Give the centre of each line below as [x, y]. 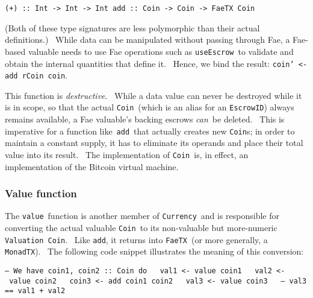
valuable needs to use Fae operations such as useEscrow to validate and [161, 51]
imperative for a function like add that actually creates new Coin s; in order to [150, 131]
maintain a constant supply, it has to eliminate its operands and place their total [154, 143]
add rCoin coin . [36, 75]
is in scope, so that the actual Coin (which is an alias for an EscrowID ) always [150, 107]
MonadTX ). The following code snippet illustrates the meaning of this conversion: [154, 251]
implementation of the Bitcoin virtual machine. [92, 166]
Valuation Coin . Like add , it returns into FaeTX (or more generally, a [136, 239]
